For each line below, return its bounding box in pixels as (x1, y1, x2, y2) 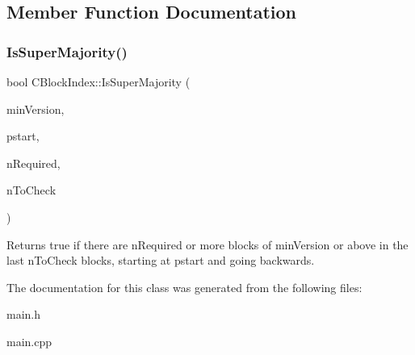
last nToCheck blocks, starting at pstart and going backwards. (6, 252, 315, 269)
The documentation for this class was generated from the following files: (6, 278, 363, 295)
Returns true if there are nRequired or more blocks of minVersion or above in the (6, 236, 409, 253)
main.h (6, 306, 41, 323)
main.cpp (6, 332, 52, 349)
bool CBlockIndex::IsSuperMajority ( (6, 73, 191, 90)
